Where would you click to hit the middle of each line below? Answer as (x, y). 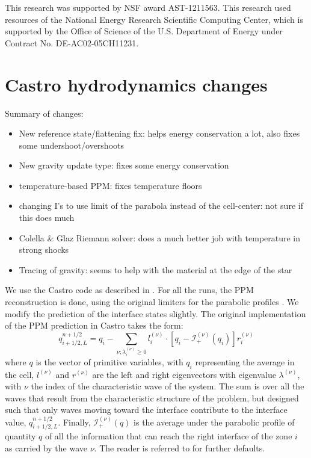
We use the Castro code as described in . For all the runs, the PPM (129, 290)
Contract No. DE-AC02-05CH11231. (72, 42)
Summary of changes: (44, 113)
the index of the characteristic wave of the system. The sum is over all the (168, 386)
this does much (47, 218)
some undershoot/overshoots (72, 145)
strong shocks (44, 249)
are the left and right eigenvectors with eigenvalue (184, 374)
